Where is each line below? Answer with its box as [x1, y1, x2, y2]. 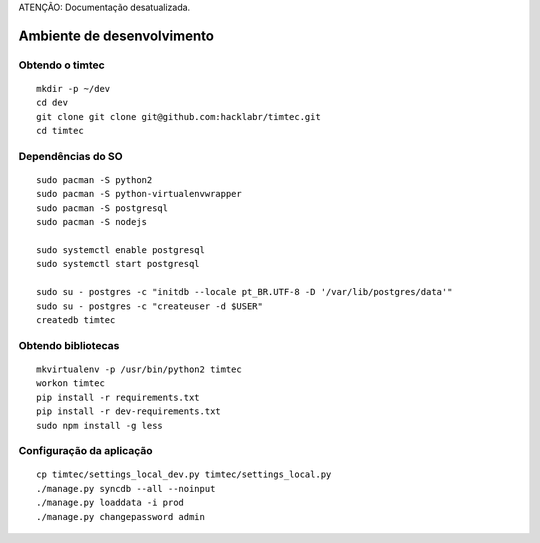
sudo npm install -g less [36, 420, 164, 431]
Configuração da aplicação [18, 444, 154, 458]
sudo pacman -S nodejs [36, 216, 148, 228]
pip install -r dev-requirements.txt [36, 406, 222, 417]
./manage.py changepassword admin [36, 511, 205, 522]
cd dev [36, 97, 69, 109]
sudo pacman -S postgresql [36, 202, 169, 214]
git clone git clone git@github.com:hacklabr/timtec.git [36, 111, 322, 122]
